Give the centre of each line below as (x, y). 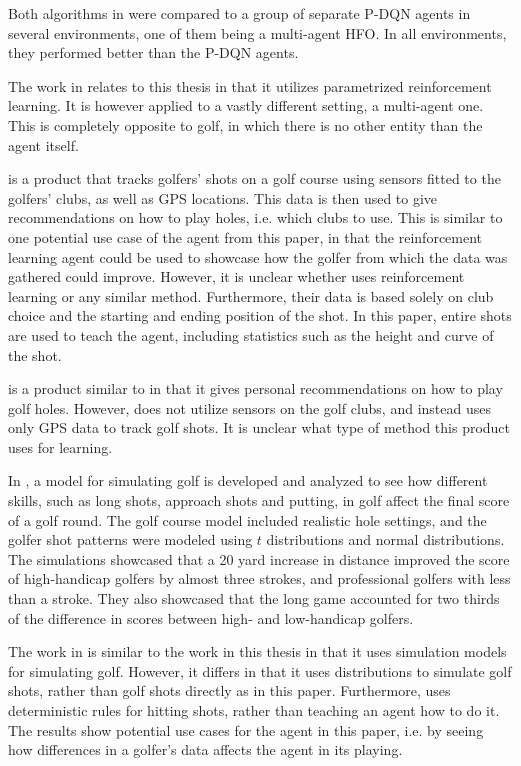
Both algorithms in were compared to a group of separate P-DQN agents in (239, 13)
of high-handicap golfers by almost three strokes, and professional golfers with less (259, 578)
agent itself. (43, 144)
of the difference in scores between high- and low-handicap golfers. (211, 617)
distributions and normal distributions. (385, 539)
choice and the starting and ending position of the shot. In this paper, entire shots (260, 315)
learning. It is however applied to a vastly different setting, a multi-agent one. (246, 105)
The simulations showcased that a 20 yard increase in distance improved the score (259, 558)
